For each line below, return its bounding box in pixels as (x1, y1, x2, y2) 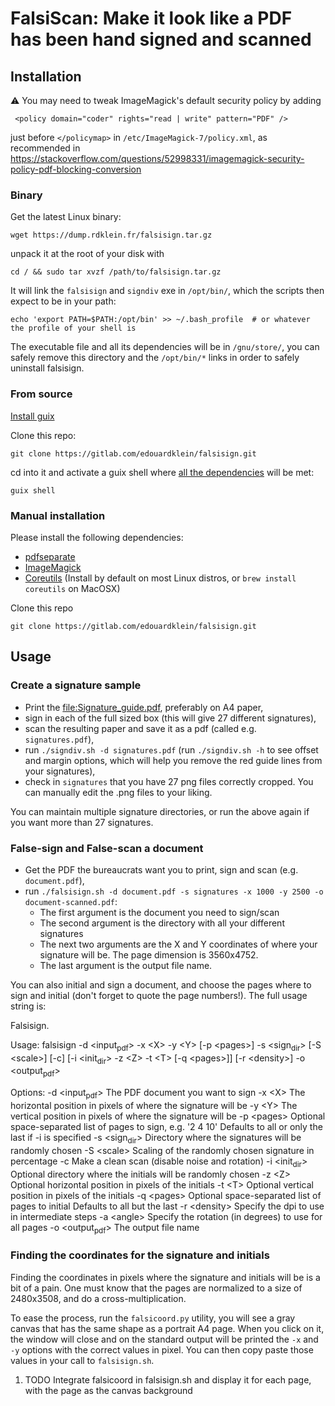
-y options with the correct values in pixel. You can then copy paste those (10, 1343, 314, 1356)
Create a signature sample (10, 678, 142, 692)
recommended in (10, 142, 81, 154)
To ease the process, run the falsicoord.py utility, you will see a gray (10, 1312, 296, 1324)
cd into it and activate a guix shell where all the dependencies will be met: (10, 466, 315, 478)
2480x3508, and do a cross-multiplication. (10, 1292, 187, 1304)
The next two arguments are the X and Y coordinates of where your (39, 938, 318, 950)
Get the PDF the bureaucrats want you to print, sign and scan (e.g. (24, 863, 299, 876)
